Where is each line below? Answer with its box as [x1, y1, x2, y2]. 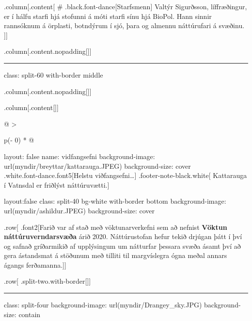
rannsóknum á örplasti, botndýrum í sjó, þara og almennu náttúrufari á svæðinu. [4, 20, 245, 31]
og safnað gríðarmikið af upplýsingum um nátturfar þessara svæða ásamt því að [4, 241, 241, 251]
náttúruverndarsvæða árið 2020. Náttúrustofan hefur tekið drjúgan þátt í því [4, 231, 242, 241]
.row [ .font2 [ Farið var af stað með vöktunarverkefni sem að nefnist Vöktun [4, 222, 227, 232]
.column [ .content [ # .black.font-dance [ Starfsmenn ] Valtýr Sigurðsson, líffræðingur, [4, 1, 247, 11]
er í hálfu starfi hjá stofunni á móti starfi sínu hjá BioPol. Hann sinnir [4, 11, 212, 21]
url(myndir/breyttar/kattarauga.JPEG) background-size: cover [4, 160, 191, 171]
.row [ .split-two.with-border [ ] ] [4, 276, 91, 286]
